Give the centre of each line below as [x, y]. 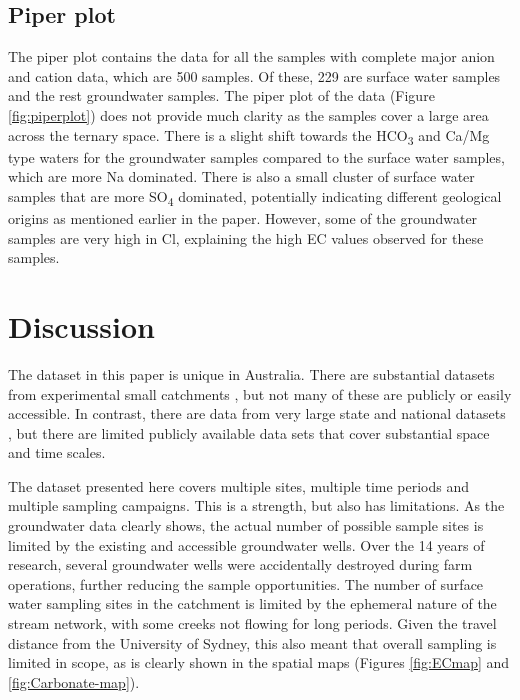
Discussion [81, 325]
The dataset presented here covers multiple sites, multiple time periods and [239, 485]
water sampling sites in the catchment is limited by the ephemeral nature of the [252, 603]
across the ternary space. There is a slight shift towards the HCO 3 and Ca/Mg [249, 136]
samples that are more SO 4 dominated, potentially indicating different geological [255, 197]
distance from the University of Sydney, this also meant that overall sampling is [252, 642]
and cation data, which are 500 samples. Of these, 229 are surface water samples [254, 75]
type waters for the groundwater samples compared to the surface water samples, [256, 156]
